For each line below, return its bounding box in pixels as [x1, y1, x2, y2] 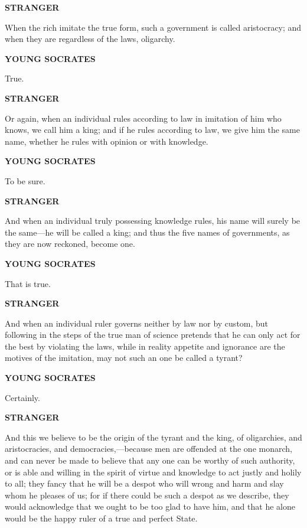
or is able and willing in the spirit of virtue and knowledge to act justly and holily [5, 465, 302, 478]
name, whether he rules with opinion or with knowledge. [5, 135, 208, 147]
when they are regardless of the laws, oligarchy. [5, 32, 175, 45]
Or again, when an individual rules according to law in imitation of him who [5, 112, 282, 124]
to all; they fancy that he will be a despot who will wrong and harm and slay [5, 477, 284, 490]
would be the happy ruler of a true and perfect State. [5, 512, 198, 524]
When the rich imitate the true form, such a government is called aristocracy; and [5, 21, 302, 33]
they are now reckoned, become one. [5, 237, 135, 250]
